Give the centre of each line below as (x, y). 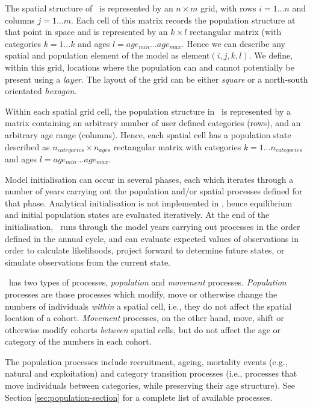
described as (27, 146)
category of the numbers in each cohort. (78, 341)
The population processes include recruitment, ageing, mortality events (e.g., (146, 361)
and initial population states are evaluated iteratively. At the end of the (137, 215)
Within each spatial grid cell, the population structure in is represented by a (148, 111)
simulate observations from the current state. (88, 262)
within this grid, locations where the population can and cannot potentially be (150, 67)
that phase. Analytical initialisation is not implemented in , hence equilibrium (149, 202)
